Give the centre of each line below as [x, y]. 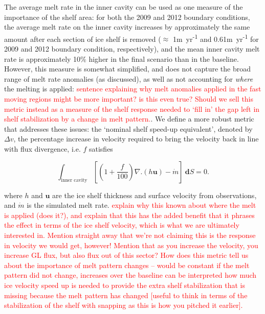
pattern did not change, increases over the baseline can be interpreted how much [130, 275]
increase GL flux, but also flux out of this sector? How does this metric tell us [126, 255]
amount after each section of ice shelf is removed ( [83, 39]
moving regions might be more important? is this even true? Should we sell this [129, 99]
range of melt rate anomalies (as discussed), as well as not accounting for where [129, 78]
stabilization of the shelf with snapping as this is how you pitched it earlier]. [124, 305]
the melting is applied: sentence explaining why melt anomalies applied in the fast [133, 89]
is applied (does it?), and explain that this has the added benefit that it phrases [129, 215]
